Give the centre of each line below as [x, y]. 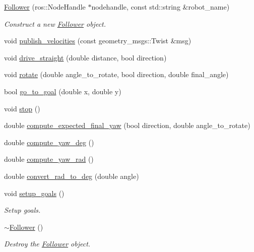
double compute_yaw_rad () [49, 159]
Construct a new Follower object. [55, 23]
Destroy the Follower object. [47, 244]
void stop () [22, 108]
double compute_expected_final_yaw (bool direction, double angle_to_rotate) [127, 125]
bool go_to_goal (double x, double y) [63, 91]
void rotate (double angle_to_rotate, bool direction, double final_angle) [116, 74]
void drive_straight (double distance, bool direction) [85, 57]
